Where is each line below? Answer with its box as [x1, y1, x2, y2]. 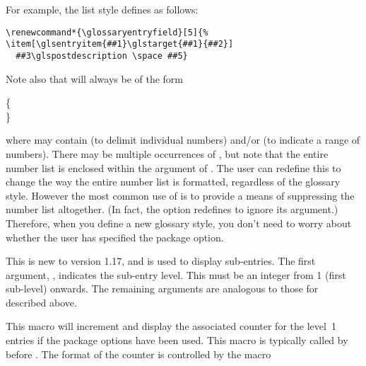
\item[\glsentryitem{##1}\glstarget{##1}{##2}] [6, 39, 234, 50]
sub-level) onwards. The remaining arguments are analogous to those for [6, 281, 319, 296]
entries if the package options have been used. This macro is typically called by [6, 333, 348, 348]
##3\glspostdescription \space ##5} [16, 50, 188, 61]
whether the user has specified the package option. [6, 229, 224, 244]
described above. [6, 294, 77, 309]
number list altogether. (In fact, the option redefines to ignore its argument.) [6, 202, 338, 217]
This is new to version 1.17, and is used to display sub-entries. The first [6, 253, 316, 268]
